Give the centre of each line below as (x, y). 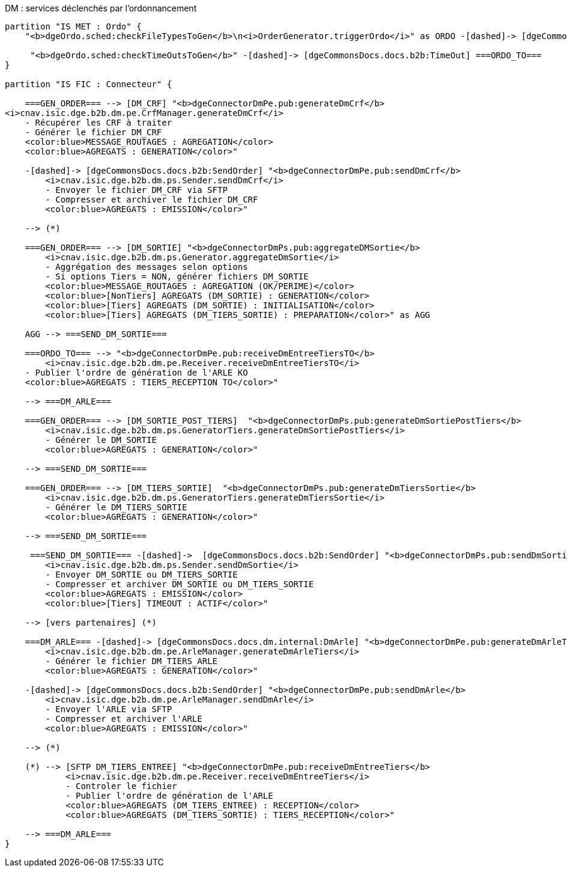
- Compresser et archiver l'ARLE (124, 719)
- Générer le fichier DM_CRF (93, 132)
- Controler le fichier (121, 786)
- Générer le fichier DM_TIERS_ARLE (132, 661)
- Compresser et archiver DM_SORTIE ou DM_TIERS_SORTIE (180, 584)
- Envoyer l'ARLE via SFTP (109, 709)
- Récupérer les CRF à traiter (99, 123)
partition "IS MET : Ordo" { (73, 26)
